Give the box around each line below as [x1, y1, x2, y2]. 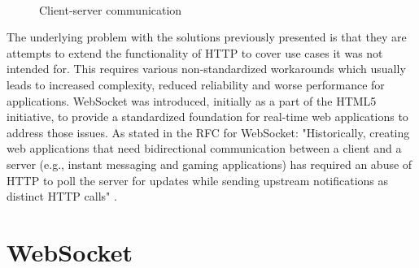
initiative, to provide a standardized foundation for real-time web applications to [7, 108, 408, 125]
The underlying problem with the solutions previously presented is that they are [7, 28, 407, 45]
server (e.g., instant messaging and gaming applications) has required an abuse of [7, 155, 412, 172]
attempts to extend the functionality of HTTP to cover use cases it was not [7, 44, 383, 61]
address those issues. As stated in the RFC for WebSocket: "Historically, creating [7, 123, 410, 140]
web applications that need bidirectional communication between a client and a [7, 140, 402, 157]
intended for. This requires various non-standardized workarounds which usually [7, 60, 406, 77]
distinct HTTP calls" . [7, 188, 117, 205]
